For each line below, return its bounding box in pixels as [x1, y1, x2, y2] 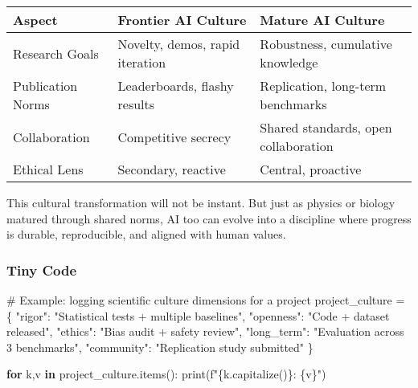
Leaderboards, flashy [117, 76, 234, 95]
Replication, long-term [260, 76, 387, 95]
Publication [13, 76, 78, 95]
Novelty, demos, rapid [117, 35, 240, 53]
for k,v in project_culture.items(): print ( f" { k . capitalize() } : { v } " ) [6, 366, 326, 382]
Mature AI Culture [260, 10, 385, 29]
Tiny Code [6, 259, 77, 280]
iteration [117, 53, 166, 71]
